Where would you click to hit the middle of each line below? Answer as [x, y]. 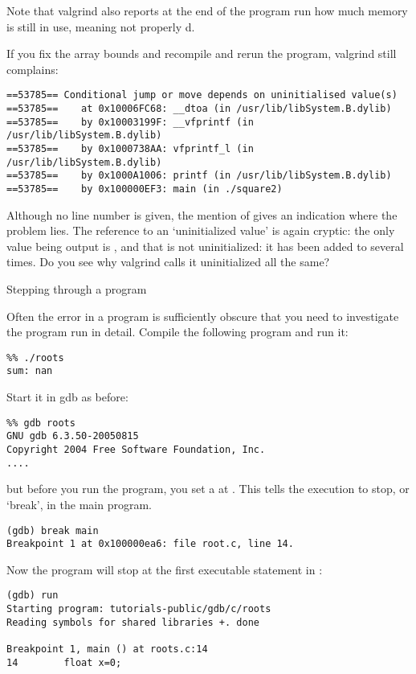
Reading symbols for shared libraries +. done [133, 622]
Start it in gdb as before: [67, 397]
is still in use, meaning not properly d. [101, 26]
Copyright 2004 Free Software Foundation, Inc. [136, 450]
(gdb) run [33, 596]
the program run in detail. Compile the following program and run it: [177, 332]
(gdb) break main [53, 530]
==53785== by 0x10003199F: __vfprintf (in [130, 122]
